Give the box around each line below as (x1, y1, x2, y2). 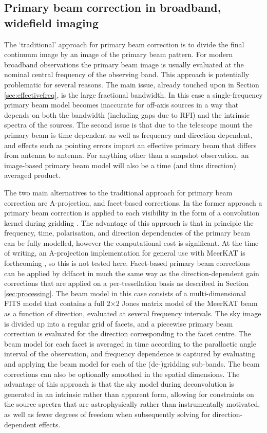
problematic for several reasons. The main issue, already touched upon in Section (4, 79, 259, 89)
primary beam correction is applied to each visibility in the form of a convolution (4, 207, 259, 218)
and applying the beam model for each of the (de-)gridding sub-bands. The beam (4, 358, 260, 369)
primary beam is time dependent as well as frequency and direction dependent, (4, 129, 253, 140)
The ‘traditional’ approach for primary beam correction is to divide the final (4, 39, 244, 49)
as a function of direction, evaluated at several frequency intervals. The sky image (4, 308, 261, 319)
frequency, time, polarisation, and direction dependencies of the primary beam (4, 227, 251, 238)
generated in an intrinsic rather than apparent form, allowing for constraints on (4, 388, 254, 399)
